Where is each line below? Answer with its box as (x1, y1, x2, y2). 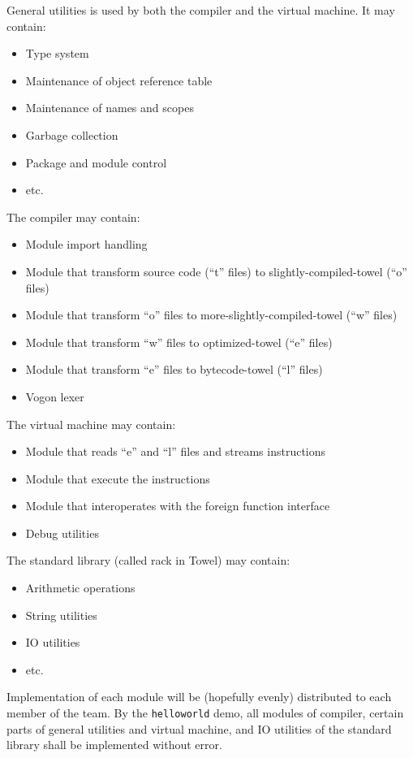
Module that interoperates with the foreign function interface (25, 497, 330, 514)
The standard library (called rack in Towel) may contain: (6, 552, 290, 569)
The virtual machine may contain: (6, 415, 176, 432)
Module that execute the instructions (25, 470, 210, 487)
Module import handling (25, 236, 148, 253)
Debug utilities (25, 524, 99, 541)
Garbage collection (25, 126, 118, 143)
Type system (25, 45, 89, 62)
